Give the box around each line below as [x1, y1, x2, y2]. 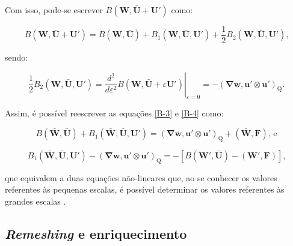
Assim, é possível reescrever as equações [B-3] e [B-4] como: [5, 107, 224, 119]
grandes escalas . [5, 194, 66, 207]
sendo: [5, 51, 28, 64]
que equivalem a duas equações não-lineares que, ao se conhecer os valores [5, 171, 277, 184]
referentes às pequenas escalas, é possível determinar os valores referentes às [5, 183, 285, 196]
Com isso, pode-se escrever [5, 4, 103, 16]
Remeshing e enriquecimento [5, 224, 187, 242]
